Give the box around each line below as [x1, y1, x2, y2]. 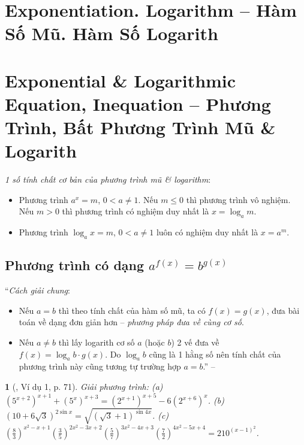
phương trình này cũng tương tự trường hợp [19, 360, 181, 373]
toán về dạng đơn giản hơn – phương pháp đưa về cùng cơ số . [19, 316, 244, 328]
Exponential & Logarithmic [5, 68, 236, 92]
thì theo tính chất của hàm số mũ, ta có [58, 304, 206, 316]
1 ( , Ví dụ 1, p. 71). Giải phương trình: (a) [5, 380, 163, 392]
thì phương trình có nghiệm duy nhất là [62, 205, 209, 217]
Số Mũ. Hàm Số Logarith [5, 21, 218, 46]
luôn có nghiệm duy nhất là [156, 226, 258, 238]
